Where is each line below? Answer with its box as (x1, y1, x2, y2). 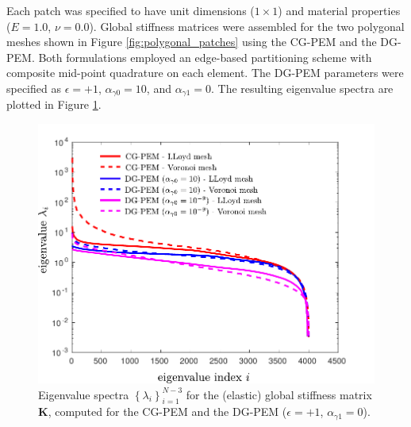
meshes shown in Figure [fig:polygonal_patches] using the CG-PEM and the (6, 33, 377, 50)
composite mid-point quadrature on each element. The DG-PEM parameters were (6, 64, 404, 81)
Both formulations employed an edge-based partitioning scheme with (38, 48, 372, 65)
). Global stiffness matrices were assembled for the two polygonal (89, 17, 405, 34)
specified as (6, 79, 61, 96)
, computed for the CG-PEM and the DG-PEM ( (48, 403, 287, 420)
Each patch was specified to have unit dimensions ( (6, 2, 255, 18)
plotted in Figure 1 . (6, 96, 102, 113)
